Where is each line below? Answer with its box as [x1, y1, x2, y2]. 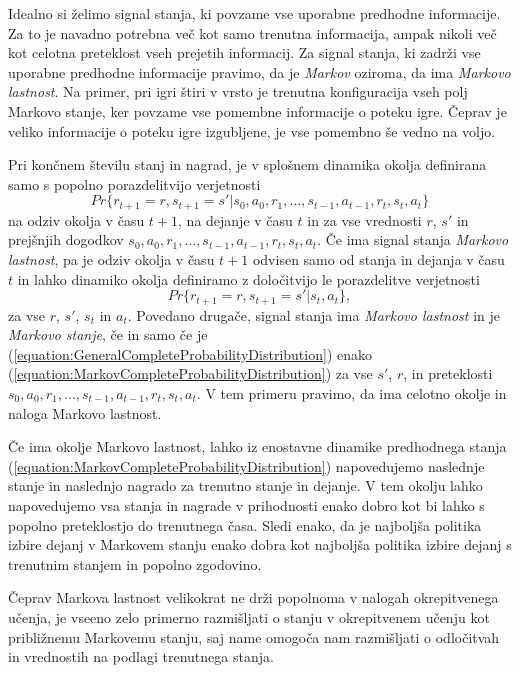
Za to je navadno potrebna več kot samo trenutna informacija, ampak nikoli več [8, 22, 497, 43]
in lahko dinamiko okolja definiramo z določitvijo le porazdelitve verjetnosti [17, 268, 480, 289]
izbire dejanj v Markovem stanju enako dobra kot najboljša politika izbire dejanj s [8, 534, 512, 555]
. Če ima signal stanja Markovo [317, 229, 509, 250]
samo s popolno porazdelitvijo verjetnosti [8, 173, 261, 194]
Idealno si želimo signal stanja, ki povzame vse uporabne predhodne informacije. [8, 3, 501, 23]
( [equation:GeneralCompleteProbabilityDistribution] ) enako [8, 343, 372, 364]
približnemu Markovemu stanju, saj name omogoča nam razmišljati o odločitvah [8, 626, 500, 647]
